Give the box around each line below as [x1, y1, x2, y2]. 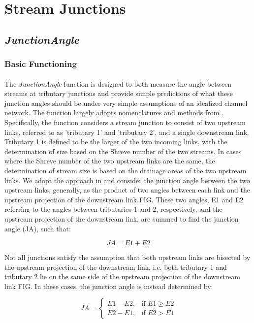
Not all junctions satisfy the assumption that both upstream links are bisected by [4, 252, 251, 262]
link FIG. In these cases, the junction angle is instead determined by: [4, 281, 213, 291]
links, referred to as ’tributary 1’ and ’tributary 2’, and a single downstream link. [4, 127, 249, 137]
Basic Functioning [4, 58, 77, 70]
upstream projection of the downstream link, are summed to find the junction [4, 213, 239, 224]
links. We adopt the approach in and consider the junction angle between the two [4, 175, 250, 185]
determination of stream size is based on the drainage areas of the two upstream [4, 165, 247, 175]
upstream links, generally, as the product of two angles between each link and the [4, 185, 250, 195]
